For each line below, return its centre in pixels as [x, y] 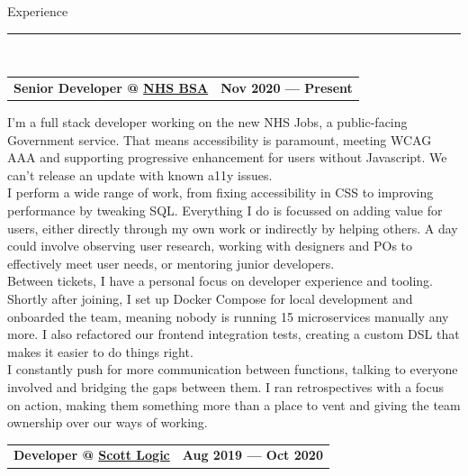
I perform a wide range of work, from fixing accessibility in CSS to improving [220, 192]
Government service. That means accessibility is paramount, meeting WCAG [220, 139]
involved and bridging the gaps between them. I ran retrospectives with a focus [226, 386]
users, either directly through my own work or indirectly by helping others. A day [233, 228]
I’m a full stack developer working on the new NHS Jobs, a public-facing [207, 122]
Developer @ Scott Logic [92, 455]
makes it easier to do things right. [100, 351]
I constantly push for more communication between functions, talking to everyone [233, 369]
